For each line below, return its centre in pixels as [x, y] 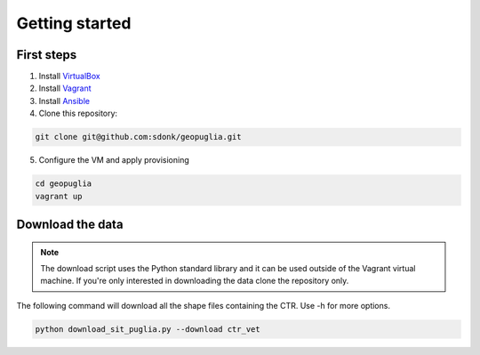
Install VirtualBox [70, 77]
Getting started [74, 23]
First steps [47, 55]
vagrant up [59, 196]
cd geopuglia [64, 184]
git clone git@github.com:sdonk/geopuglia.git [138, 137]
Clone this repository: [78, 113]
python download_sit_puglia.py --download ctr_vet [148, 329]
